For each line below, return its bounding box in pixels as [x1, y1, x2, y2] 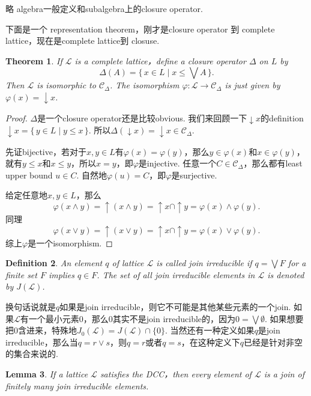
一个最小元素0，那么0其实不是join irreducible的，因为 [28, 312, 236, 324]
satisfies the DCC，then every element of [100, 367, 252, 380]
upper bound [5, 168, 53, 181]
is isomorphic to [37, 79, 96, 91]
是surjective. [171, 168, 217, 181]
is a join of [264, 367, 304, 380]
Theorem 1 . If [5, 54, 62, 67]
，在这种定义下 [181, 335, 240, 348]
